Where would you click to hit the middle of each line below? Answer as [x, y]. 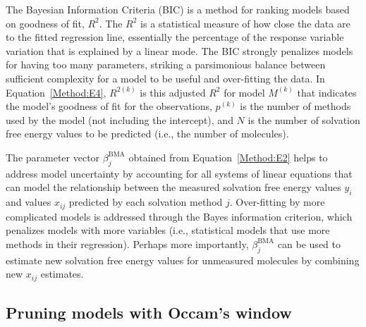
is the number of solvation [304, 119]
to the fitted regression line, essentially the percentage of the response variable [175, 37]
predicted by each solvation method [146, 202]
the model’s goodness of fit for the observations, [109, 106]
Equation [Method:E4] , [56, 92]
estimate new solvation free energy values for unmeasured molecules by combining [183, 260]
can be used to [309, 243]
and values [29, 202]
